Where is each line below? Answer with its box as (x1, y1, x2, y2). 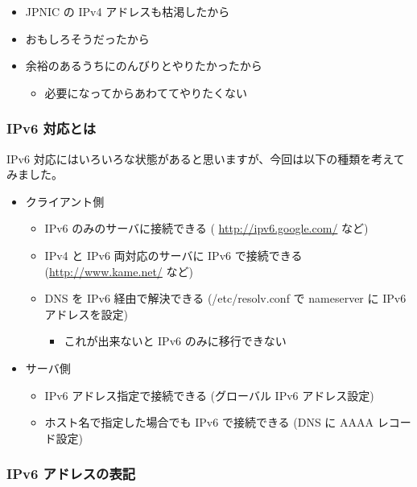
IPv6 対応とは (6, 118, 97, 138)
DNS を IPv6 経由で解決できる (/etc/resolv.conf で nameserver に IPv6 (44, 290, 407, 307)
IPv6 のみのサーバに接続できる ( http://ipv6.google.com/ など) (44, 220, 369, 237)
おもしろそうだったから (25, 30, 150, 47)
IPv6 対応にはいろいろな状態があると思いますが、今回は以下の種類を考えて (6, 150, 405, 167)
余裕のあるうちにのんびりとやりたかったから (25, 57, 262, 74)
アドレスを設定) (44, 305, 129, 322)
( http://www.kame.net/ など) (44, 262, 193, 279)
